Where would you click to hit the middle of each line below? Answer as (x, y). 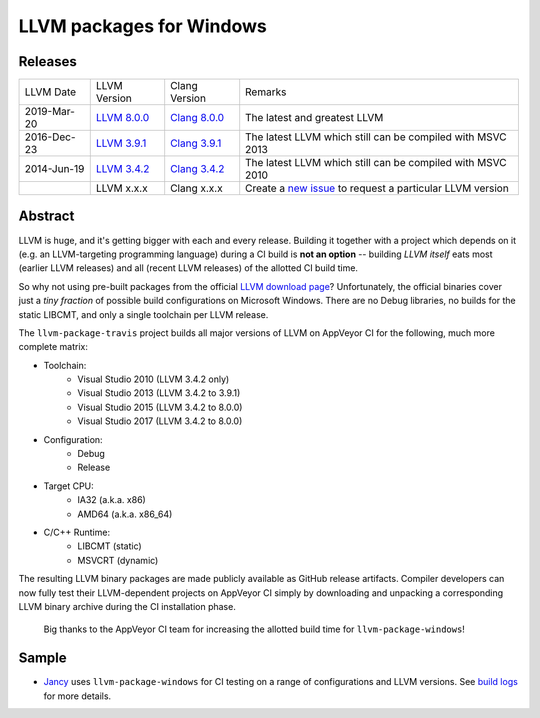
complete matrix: (53, 347)
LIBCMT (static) (109, 546)
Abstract (46, 216)
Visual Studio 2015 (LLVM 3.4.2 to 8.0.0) (160, 407)
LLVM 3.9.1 (121, 143)
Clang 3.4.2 (197, 169)
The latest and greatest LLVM (314, 118)
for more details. (77, 696)
